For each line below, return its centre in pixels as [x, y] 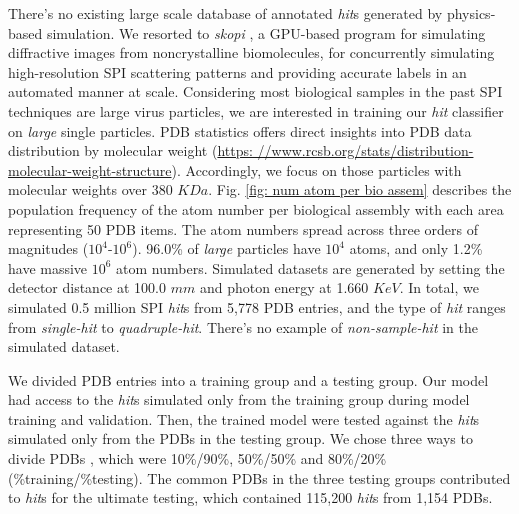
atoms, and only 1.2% [416, 248]
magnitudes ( [48, 248]
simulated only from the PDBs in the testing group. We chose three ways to [240, 438]
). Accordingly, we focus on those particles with [316, 169]
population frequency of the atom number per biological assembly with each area [256, 208]
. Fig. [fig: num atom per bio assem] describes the [360, 189]
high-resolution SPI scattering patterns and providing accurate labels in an [237, 71]
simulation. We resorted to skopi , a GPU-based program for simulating [266, 32]
